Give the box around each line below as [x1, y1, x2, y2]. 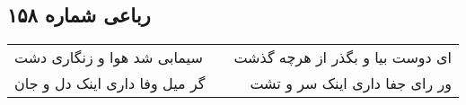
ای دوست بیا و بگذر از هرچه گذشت [233, 47, 452, 68]
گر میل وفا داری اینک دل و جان [14, 73, 206, 94]
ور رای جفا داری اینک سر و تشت [250, 73, 452, 94]
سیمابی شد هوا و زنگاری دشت [14, 47, 203, 68]
